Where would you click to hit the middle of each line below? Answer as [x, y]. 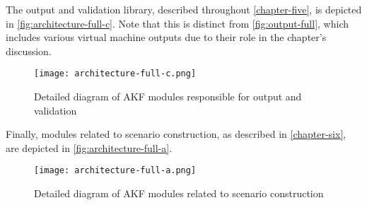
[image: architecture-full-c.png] [115, 74]
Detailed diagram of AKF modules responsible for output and [168, 96]
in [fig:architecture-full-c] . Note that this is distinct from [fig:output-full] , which [177, 23]
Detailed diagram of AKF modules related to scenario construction [179, 193]
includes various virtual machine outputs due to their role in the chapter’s [166, 37]
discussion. [29, 51]
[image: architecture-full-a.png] [115, 171]
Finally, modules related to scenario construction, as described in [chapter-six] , [176, 134]
